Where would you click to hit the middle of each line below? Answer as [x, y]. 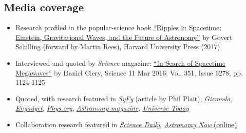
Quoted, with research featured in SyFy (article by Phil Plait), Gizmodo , [124, 98]
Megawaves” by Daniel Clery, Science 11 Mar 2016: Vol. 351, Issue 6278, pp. [129, 72]
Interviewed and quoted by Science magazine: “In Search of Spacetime [120, 63]
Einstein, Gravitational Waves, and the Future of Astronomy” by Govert [124, 37]
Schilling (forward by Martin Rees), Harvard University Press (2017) [118, 47]
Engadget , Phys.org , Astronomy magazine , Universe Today [102, 108]
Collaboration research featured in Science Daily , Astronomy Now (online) [126, 124]
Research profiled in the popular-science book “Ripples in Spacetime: [118, 28]
